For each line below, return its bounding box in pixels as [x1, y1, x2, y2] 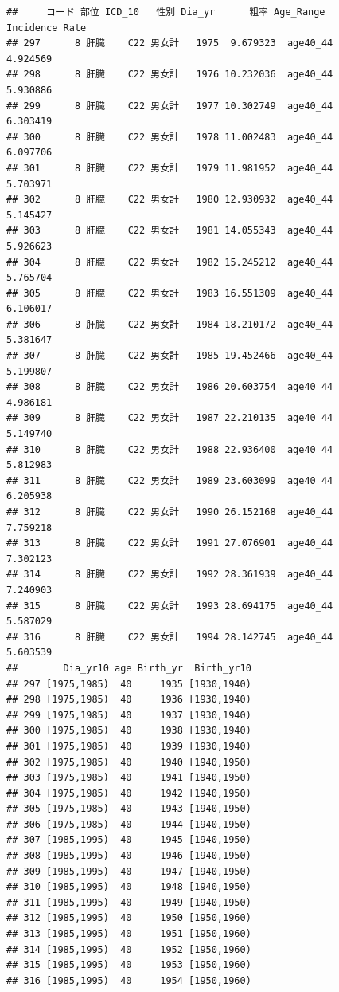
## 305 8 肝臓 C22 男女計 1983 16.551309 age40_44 [6, 287, 333, 299]
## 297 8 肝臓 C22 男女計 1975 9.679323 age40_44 [6, 37, 333, 49]
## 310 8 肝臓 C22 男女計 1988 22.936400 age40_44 [6, 443, 333, 455]
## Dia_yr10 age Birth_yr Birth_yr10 [6, 662, 251, 674]
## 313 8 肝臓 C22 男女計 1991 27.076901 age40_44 [6, 537, 333, 549]
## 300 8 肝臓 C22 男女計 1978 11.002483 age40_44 [6, 131, 333, 143]
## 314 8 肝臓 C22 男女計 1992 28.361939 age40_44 [6, 569, 333, 581]
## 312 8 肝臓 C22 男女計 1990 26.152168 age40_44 [6, 506, 333, 518]
